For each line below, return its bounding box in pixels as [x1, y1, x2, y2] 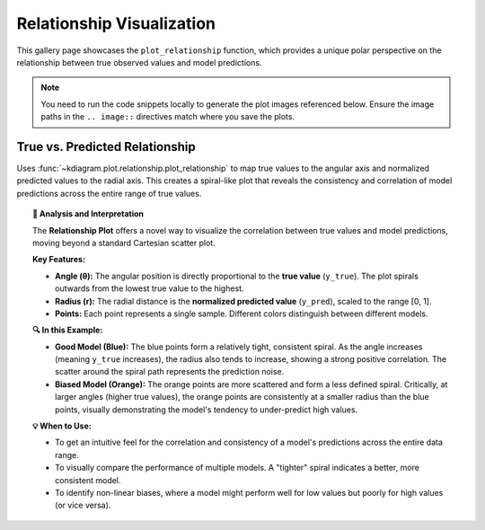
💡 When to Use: [32, 420, 92, 431]
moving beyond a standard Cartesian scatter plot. [32, 237, 216, 248]
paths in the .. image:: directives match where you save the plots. [40, 111, 295, 122]
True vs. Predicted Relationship [16, 139, 197, 155]
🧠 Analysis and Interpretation [32, 208, 144, 219]
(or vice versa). [55, 499, 111, 511]
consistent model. [55, 474, 121, 485]
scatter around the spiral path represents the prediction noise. [55, 367, 285, 377]
